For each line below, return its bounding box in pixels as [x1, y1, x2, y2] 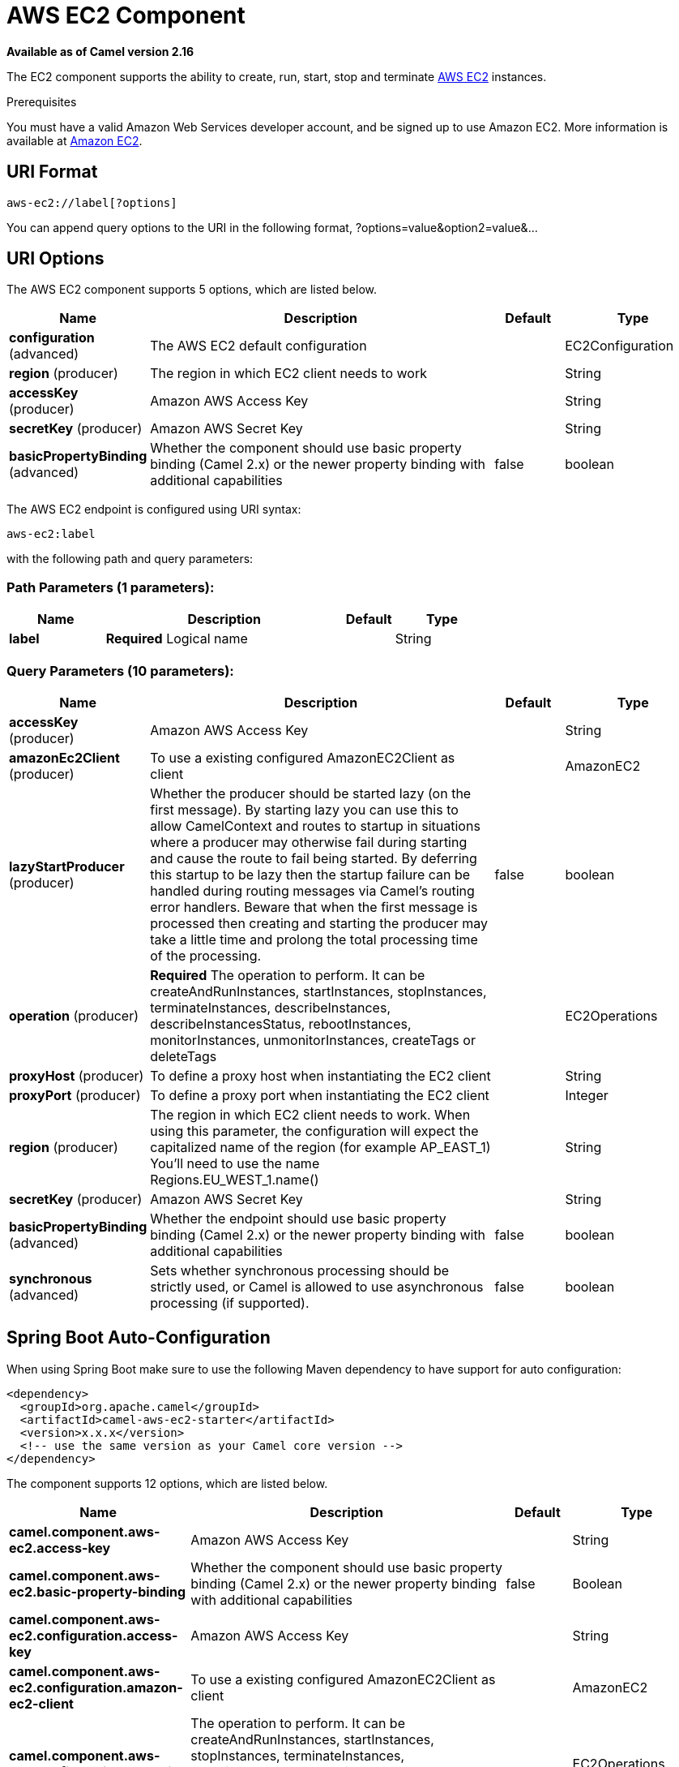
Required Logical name [105, 630, 248, 647]
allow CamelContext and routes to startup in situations [150, 817, 480, 834]
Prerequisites [6, 94, 77, 109]
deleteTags [150, 1047, 217, 1064]
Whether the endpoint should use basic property [150, 1210, 446, 1227]
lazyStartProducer [9, 858, 125, 875]
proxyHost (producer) [9, 1067, 144, 1084]
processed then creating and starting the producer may [150, 914, 488, 931]
